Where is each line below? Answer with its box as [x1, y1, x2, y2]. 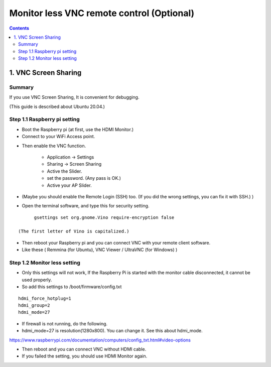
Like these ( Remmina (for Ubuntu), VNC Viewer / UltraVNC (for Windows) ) [22, 247, 178, 253]
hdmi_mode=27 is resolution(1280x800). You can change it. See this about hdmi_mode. [22, 328, 203, 334]
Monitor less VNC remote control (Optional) [9, 8, 195, 19]
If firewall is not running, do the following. [22, 320, 108, 326]
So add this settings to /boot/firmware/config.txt [22, 284, 122, 290]
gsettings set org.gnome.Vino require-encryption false [34, 214, 175, 220]
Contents [9, 25, 30, 31]
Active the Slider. [47, 168, 82, 174]
